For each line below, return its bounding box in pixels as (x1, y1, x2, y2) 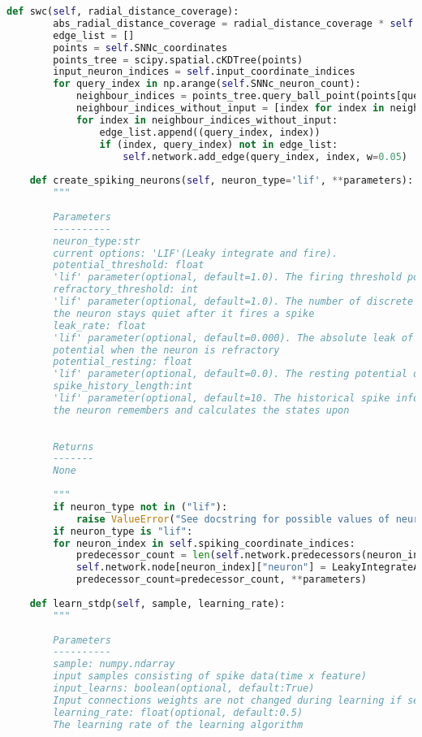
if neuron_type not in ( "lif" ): (53, 501, 228, 513)
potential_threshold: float (53, 259, 205, 271)
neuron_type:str (53, 235, 140, 247)
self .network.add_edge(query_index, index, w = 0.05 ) (123, 150, 408, 163)
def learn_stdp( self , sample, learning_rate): (29, 597, 286, 609)
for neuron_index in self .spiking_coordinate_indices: (53, 537, 355, 549)
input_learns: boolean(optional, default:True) (53, 683, 315, 694)
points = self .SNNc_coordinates (53, 41, 228, 54)
